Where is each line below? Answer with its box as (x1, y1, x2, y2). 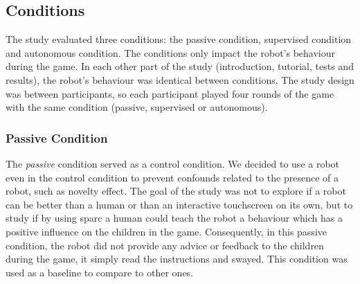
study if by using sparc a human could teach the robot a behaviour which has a (6, 211, 343, 225)
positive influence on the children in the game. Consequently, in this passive (6, 224, 327, 238)
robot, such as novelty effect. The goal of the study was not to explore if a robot (6, 184, 346, 198)
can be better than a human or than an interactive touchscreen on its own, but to (6, 197, 353, 211)
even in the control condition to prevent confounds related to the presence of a (6, 170, 339, 184)
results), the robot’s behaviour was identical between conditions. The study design (6, 72, 354, 87)
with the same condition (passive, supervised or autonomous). (6, 100, 268, 114)
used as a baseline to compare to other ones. (6, 265, 194, 279)
